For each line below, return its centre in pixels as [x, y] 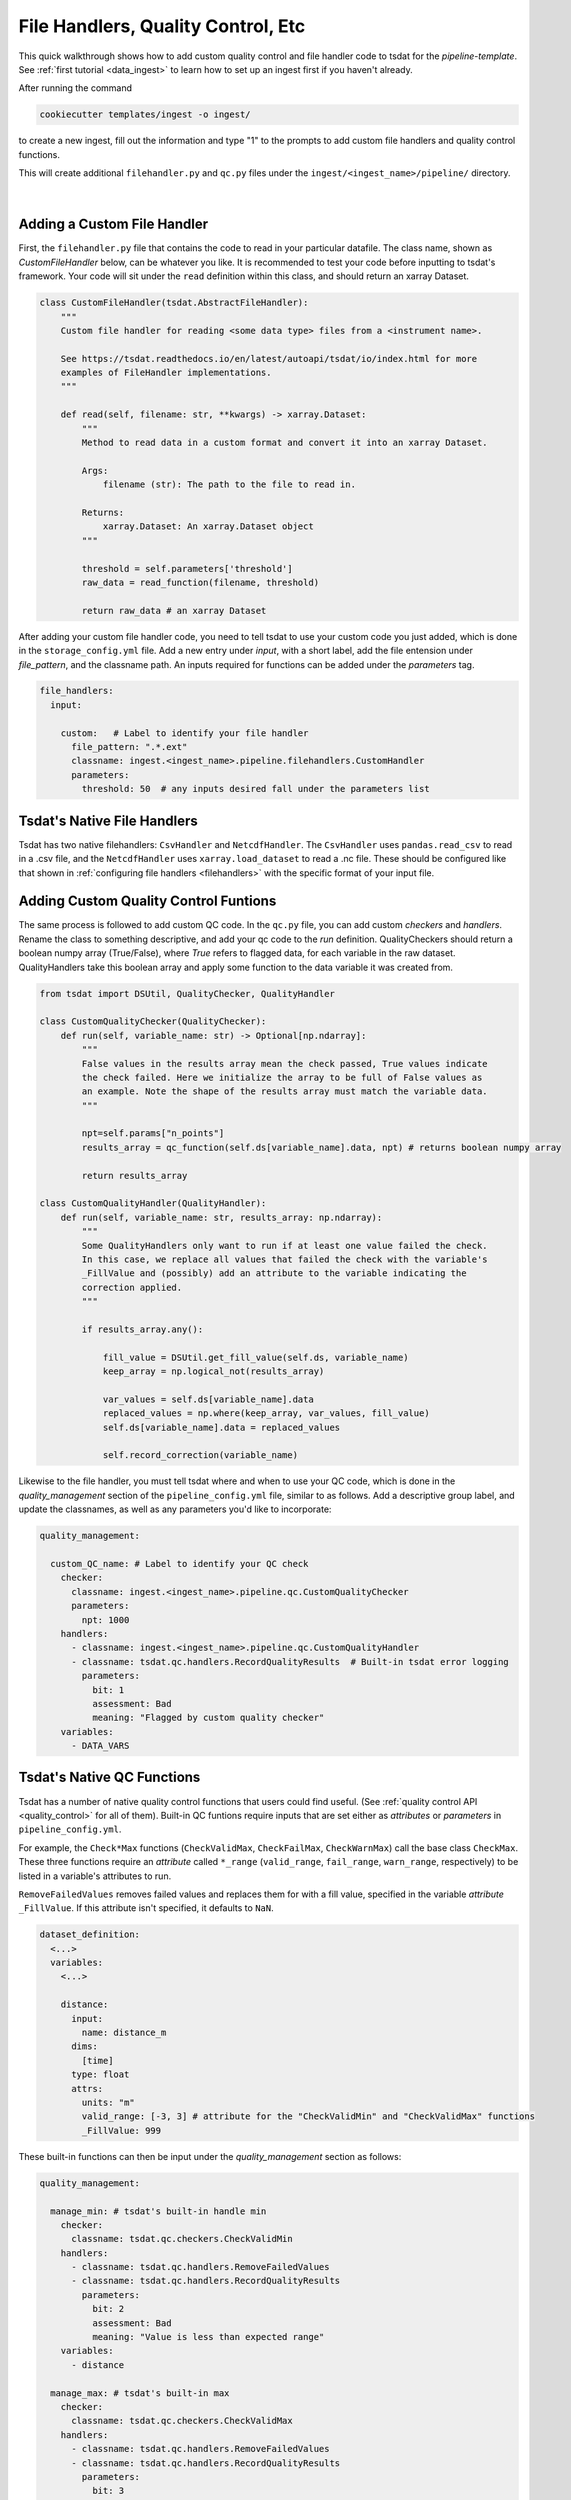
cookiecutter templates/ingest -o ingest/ [145, 114]
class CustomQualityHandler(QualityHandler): [153, 1203]
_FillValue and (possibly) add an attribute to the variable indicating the [274, 1273]
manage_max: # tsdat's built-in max [140, 2393]
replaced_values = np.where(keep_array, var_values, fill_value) [266, 1413]
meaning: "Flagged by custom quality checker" [208, 1718]
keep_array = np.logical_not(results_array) [213, 1371]
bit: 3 [108, 2491]
